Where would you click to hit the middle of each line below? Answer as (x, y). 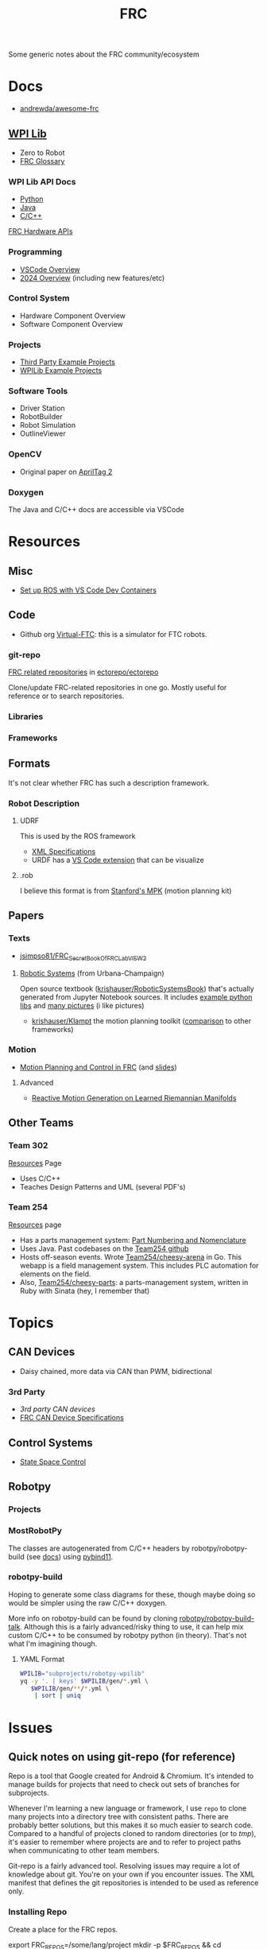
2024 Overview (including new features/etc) (92, 278)
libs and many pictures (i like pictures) (82, 1005)
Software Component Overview (71, 324)
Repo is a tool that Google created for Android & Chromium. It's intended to (131, 1776)
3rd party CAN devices (57, 1409)
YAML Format (42, 1659)
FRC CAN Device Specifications (72, 1418)
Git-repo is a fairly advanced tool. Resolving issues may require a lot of (124, 1866)
